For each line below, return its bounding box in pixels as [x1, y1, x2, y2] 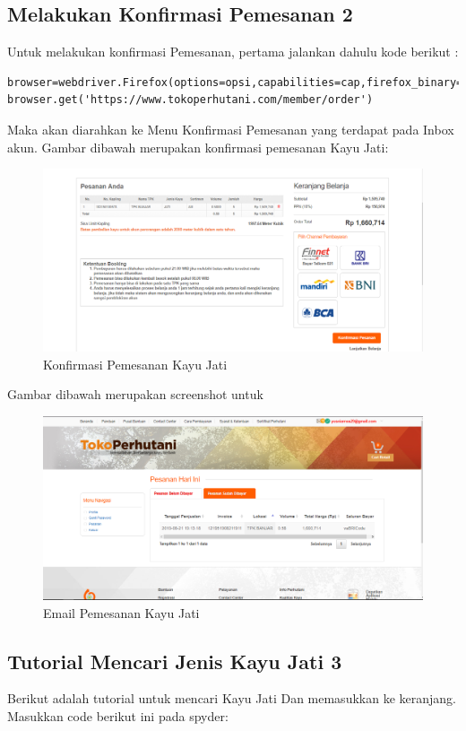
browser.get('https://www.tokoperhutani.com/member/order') [7, 93, 374, 107]
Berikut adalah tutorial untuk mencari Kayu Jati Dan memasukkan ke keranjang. [7, 689, 456, 708]
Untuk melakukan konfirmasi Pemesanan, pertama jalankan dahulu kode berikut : [7, 42, 459, 61]
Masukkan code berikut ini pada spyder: [7, 707, 229, 726]
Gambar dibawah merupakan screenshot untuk [7, 385, 263, 404]
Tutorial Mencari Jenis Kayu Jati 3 [7, 647, 342, 674]
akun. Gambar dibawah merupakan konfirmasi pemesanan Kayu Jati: [7, 137, 389, 156]
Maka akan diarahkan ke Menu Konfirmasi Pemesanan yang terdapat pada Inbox [7, 119, 454, 138]
